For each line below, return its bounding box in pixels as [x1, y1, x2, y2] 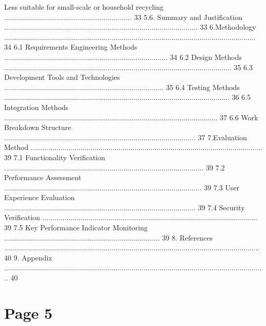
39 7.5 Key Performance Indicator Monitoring [4, 222, 148, 233]
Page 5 [4, 302, 53, 323]
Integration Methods [4, 101, 69, 112]
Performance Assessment [4, 172, 81, 183]
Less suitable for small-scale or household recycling [4, 2, 164, 12]
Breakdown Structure [4, 122, 71, 133]
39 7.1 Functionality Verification [4, 151, 106, 162]
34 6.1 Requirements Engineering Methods [4, 41, 137, 52]
